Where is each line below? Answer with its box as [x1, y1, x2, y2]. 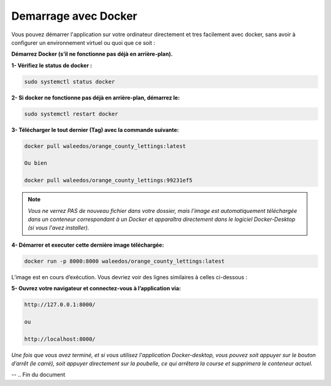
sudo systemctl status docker [24, 78, 115, 85]
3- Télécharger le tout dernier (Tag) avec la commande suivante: [11, 126, 179, 133]
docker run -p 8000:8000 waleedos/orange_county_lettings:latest [24, 258, 225, 264]
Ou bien [24, 160, 47, 167]
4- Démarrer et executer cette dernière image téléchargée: [11, 241, 164, 249]
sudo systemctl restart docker [24, 110, 119, 117]
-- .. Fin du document [11, 371, 66, 379]
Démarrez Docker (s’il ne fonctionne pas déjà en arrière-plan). [11, 50, 173, 58]
